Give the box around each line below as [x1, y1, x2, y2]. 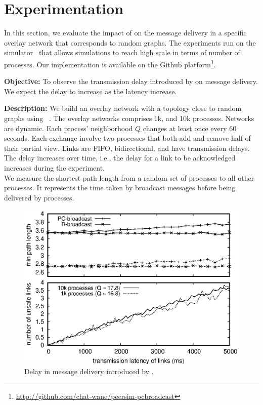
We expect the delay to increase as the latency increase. [4, 86, 177, 96]
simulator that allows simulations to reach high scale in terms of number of [4, 47, 240, 58]
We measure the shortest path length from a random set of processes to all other [4, 172, 254, 183]
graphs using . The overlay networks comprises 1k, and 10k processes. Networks [4, 112, 254, 123]
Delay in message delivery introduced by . [24, 366, 154, 377]
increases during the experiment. [4, 162, 105, 173]
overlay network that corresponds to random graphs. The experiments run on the [4, 37, 256, 48]
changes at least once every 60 [143, 123, 237, 133]
